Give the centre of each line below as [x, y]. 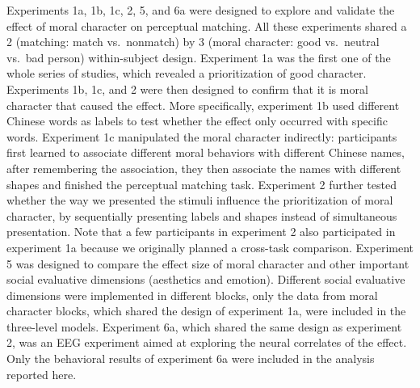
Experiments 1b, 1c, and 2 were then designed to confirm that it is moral [187, 89]
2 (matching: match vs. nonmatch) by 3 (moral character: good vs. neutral [193, 42]
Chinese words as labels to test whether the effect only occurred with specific [197, 121]
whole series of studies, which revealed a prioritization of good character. [187, 73]
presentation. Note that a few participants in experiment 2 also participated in [201, 232]
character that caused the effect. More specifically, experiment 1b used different [203, 105]
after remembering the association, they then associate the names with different [204, 168]
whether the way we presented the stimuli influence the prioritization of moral [200, 200]
